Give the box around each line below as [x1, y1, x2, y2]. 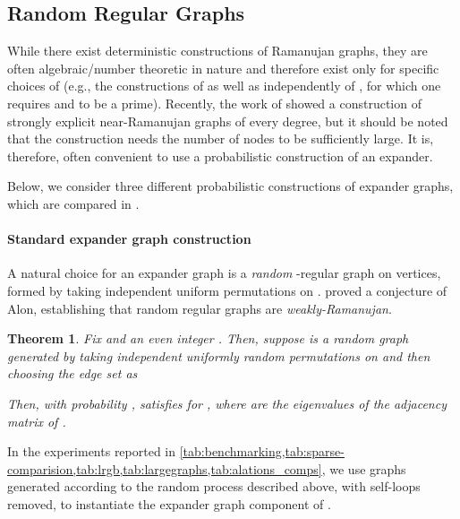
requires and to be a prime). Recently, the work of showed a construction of [7, 93, 422, 112]
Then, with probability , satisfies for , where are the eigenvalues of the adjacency [7, 394, 447, 412]
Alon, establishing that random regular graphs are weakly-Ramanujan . [7, 298, 392, 317]
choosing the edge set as [7, 364, 138, 383]
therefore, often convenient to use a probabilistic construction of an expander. [7, 146, 433, 165]
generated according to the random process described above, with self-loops [7, 477, 421, 496]
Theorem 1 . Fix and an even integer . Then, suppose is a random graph [7, 329, 409, 348]
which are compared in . [7, 194, 140, 212]
